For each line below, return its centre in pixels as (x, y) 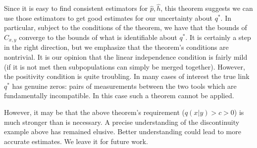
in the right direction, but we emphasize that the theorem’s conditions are (116, 47)
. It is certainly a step (218, 37)
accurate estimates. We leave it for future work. (76, 141)
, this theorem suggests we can (207, 8)
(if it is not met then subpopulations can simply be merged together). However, (125, 66)
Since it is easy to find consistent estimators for (76, 8)
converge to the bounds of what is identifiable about (98, 37)
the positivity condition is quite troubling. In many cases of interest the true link (127, 76)
